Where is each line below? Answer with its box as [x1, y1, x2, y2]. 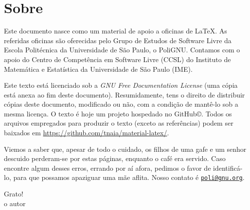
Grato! [4, 189, 23, 199]
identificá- [213, 162, 243, 173]
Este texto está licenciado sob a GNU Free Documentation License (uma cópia [4, 80, 238, 90]
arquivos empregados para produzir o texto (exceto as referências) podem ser [4, 118, 233, 128]
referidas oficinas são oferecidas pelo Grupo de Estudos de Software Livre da [4, 35, 232, 45]
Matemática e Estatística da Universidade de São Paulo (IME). [4, 64, 193, 74]
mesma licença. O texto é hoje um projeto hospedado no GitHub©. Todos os [4, 108, 232, 118]
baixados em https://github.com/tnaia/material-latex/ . [4, 128, 169, 138]
